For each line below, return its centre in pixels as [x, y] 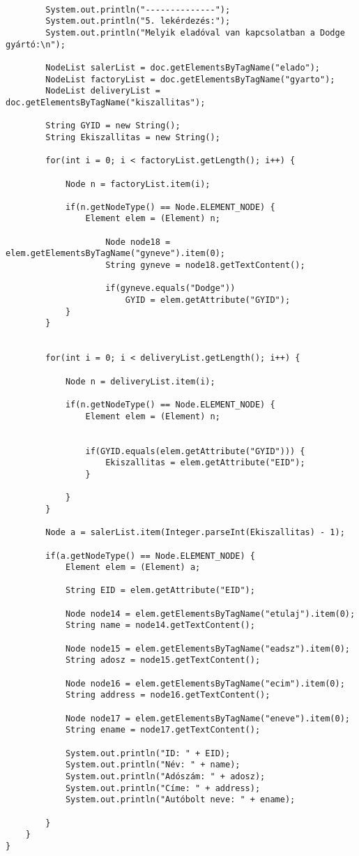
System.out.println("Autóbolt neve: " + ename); [180, 800]
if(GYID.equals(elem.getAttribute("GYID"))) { [195, 451]
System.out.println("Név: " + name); [153, 765]
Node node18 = [138, 242]
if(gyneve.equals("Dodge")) [170, 288]
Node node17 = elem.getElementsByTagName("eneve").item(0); [207, 718]
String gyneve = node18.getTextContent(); [205, 265]
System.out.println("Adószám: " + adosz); [165, 776]
